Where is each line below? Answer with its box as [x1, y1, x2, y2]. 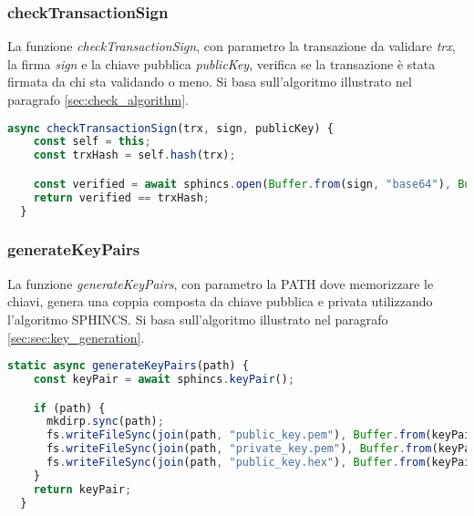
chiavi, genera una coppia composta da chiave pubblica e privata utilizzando [7, 292, 433, 311]
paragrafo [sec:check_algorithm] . [7, 90, 189, 108]
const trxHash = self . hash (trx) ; [33, 149, 236, 162]
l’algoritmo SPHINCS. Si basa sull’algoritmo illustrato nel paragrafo [7, 309, 388, 328]
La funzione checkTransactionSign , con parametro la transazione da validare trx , [7, 36, 456, 56]
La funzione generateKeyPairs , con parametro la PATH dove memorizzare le [7, 273, 434, 293]
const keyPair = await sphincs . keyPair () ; [33, 372, 295, 386]
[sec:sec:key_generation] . [7, 327, 145, 346]
